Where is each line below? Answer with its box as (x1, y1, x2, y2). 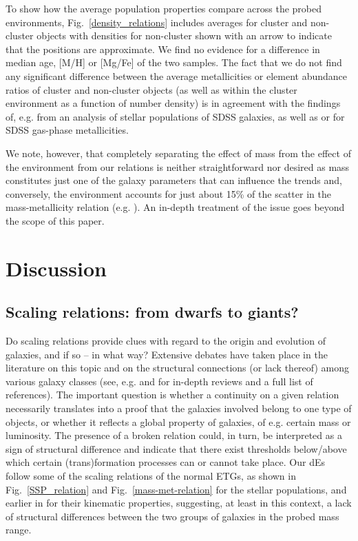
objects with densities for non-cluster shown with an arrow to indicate (36, 28, 332, 43)
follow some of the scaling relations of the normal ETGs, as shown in (6, 469, 296, 483)
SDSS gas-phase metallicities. (6, 123, 129, 137)
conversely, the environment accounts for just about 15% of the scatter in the (6, 186, 331, 201)
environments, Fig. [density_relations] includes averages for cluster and (6, 14, 308, 29)
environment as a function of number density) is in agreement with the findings (6, 96, 341, 110)
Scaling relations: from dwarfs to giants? (6, 301, 299, 323)
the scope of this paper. (6, 213, 105, 227)
